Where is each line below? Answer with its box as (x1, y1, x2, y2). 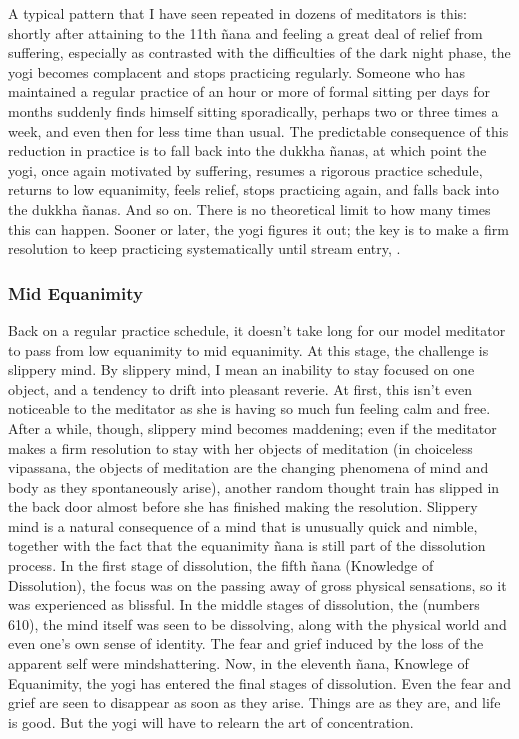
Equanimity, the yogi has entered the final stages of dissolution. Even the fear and (8, 672, 511, 693)
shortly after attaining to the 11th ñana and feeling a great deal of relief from (8, 22, 483, 43)
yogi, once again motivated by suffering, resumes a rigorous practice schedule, (8, 159, 483, 180)
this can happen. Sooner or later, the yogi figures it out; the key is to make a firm (8, 218, 509, 239)
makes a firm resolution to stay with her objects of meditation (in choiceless (8, 437, 473, 458)
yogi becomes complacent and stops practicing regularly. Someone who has (8, 61, 465, 82)
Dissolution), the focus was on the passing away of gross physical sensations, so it (8, 574, 507, 595)
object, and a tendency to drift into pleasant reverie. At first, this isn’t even (8, 378, 473, 399)
